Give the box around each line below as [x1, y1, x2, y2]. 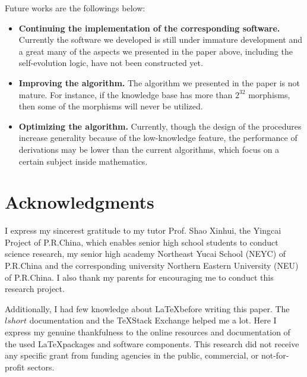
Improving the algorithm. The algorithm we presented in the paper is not [18, 76, 300, 89]
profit [5, 360, 25, 373]
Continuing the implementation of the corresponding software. [18, 21, 280, 34]
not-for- [261, 349, 289, 362]
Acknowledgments [5, 190, 154, 214]
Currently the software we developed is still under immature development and [18, 33, 302, 46]
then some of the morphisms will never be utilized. [18, 100, 203, 112]
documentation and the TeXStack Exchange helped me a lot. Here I [29, 314, 277, 326]
